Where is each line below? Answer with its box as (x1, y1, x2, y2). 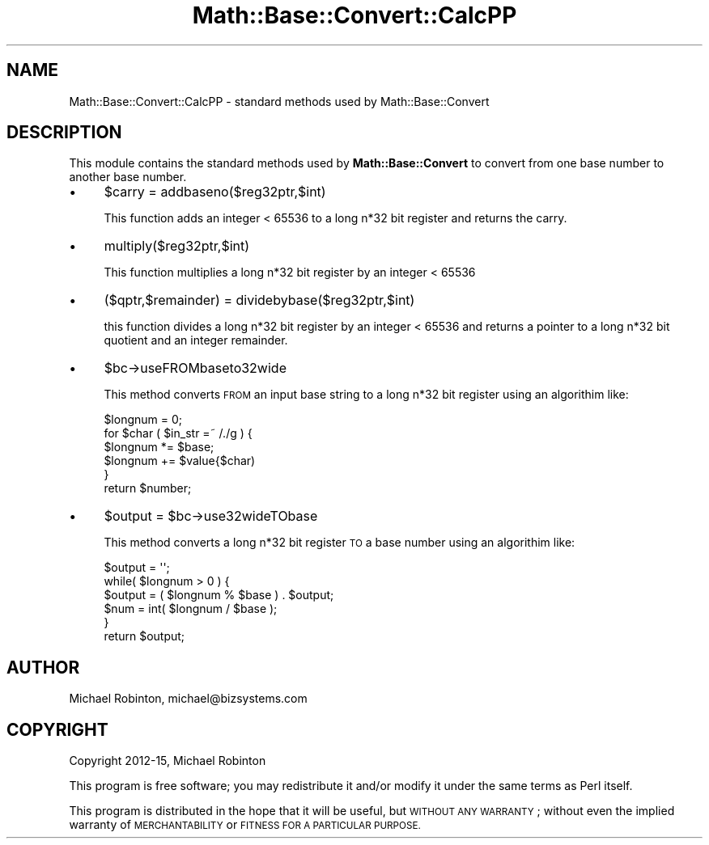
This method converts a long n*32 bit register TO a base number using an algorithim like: (104, 535, 575, 550)
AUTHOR (6, 657, 80, 678)
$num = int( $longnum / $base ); (104, 602, 278, 616)
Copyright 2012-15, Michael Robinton (69, 754, 266, 768)
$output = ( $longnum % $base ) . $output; (104, 588, 334, 602)
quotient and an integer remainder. (104, 333, 288, 348)
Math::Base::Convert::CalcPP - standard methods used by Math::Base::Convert (69, 94, 490, 108)
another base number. (69, 170, 187, 184)
